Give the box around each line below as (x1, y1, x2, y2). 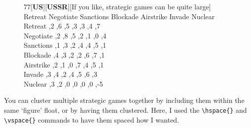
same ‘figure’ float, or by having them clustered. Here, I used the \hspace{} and (4, 104, 247, 115)
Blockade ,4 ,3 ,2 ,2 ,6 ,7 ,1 (24, 49, 105, 60)
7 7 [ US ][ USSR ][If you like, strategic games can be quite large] (24, 1, 211, 11)
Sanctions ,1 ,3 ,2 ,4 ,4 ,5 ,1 (24, 40, 107, 50)
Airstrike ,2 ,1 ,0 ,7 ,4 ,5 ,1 (24, 59, 104, 69)
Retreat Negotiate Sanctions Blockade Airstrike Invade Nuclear (24, 11, 215, 21)
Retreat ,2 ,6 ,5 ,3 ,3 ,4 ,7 (24, 21, 100, 31)
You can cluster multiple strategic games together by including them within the (4, 95, 245, 105)
